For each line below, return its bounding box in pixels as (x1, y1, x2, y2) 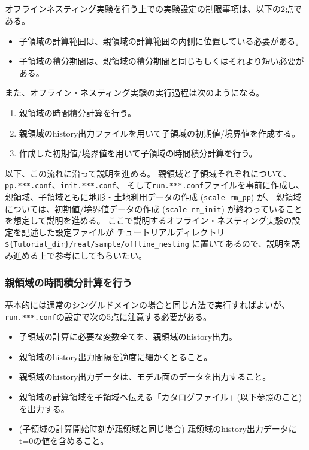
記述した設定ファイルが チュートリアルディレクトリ (21, 225, 225, 238)
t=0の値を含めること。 (19, 434, 109, 446)
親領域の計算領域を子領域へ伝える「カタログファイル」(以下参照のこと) (19, 390, 302, 403)
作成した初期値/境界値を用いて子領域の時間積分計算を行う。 (19, 147, 257, 159)
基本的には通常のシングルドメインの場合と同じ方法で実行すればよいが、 (5, 298, 290, 310)
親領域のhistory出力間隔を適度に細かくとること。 (19, 350, 213, 363)
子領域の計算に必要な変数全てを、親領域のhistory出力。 (19, 330, 238, 343)
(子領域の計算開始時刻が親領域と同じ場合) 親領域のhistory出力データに (19, 422, 297, 435)
